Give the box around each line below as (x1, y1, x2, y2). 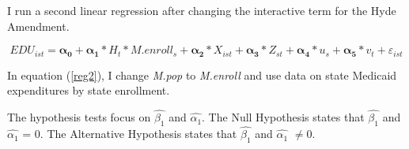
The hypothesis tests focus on (7, 109, 151, 125)
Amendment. (7, 17, 70, 34)
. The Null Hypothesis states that (202, 109, 365, 125)
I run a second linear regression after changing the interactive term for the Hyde (7, 2, 396, 18)
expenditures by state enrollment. (7, 82, 170, 99)
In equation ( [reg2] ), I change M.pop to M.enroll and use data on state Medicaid (7, 66, 397, 83)
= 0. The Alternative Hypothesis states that (22, 125, 237, 142)
